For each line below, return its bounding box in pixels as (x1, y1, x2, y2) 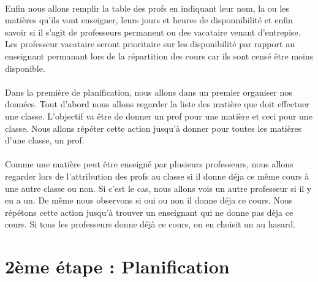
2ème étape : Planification (5, 254, 230, 279)
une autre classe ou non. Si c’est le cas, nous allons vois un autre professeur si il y (5, 181, 312, 194)
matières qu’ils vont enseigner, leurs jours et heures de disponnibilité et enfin (5, 13, 293, 26)
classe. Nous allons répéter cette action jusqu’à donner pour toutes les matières (5, 121, 302, 134)
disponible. (5, 61, 45, 74)
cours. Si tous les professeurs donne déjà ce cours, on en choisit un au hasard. (5, 218, 296, 231)
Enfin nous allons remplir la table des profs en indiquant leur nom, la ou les (5, 1, 289, 14)
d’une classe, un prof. (5, 134, 85, 147)
